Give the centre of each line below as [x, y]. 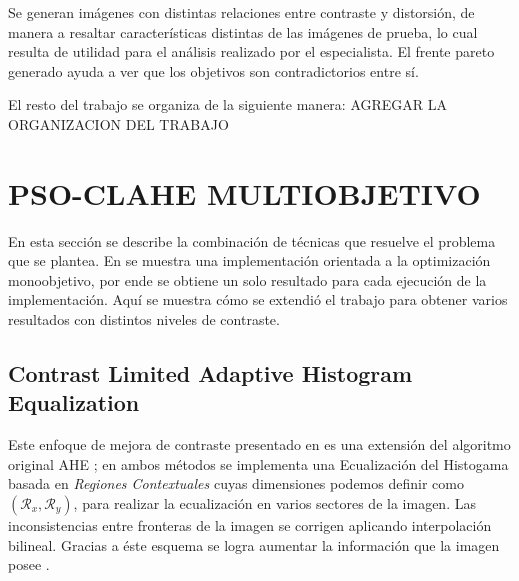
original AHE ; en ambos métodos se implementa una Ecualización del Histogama [258, 463]
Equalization [74, 402]
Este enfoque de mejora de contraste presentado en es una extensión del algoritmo [259, 444]
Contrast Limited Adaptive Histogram [210, 373]
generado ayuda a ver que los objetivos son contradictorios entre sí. [213, 70]
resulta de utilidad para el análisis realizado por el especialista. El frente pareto [251, 51]
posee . [29, 564]
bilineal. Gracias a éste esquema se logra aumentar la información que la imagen [254, 544]
